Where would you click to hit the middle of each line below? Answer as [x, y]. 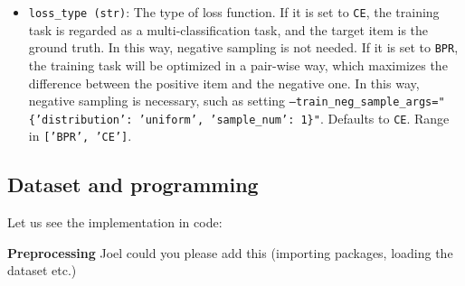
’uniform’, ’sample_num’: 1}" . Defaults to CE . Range [294, 118]
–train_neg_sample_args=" [367, 102]
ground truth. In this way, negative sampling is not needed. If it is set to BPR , [243, 47]
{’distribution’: [81, 120]
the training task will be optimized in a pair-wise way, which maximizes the [238, 65]
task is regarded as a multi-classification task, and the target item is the [228, 29]
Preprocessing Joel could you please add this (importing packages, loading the [230, 252]
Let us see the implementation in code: [115, 222]
